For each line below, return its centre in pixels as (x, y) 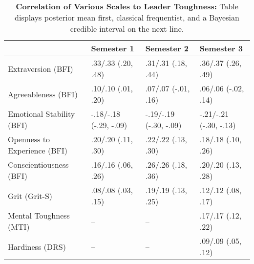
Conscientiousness (38, 165)
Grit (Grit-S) (30, 196)
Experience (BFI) (38, 150)
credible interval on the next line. (127, 29)
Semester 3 (221, 48)
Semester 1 (113, 48)
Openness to (29, 139)
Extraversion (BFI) (41, 68)
